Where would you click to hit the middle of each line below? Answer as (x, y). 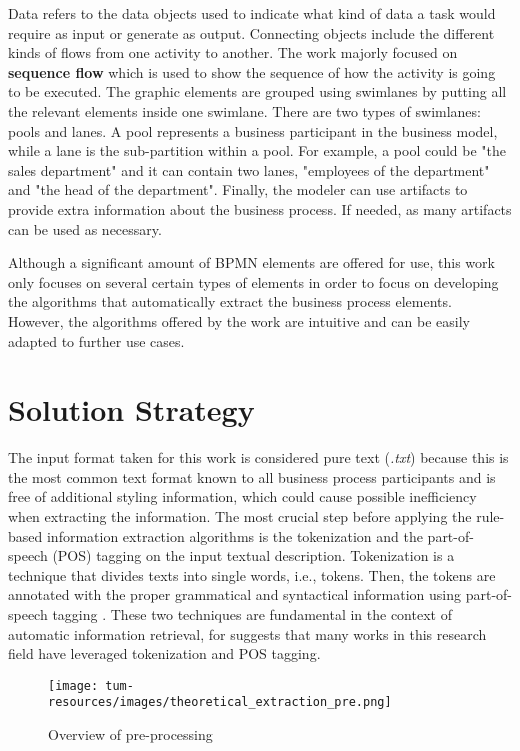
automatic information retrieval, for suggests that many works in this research (247, 633)
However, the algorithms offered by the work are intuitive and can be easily (239, 320)
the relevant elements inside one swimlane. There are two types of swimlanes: (244, 110)
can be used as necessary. (85, 228)
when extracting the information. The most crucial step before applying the (240, 516)
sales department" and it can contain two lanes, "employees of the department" (249, 169)
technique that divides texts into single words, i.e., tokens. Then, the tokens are (252, 574)
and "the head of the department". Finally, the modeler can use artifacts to (238, 189)
